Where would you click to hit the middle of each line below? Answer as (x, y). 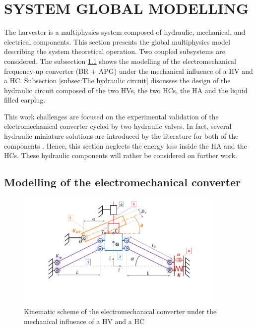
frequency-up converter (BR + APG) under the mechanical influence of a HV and (128, 71)
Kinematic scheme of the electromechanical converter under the (120, 311)
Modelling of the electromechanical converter (122, 182)
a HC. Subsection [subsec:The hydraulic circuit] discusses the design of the (117, 81)
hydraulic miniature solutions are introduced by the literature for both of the (121, 136)
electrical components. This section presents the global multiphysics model (117, 41)
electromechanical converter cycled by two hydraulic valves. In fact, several (118, 126)
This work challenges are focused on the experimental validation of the (111, 116)
